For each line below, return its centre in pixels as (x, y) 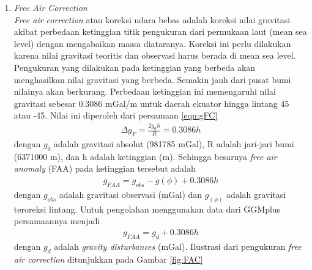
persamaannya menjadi (57, 221)
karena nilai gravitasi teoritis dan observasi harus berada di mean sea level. (155, 55)
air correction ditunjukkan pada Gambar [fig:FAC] (108, 259)
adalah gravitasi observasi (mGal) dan (131, 194)
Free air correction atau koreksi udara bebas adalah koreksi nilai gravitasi (152, 19)
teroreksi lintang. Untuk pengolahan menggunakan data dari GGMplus (147, 209)
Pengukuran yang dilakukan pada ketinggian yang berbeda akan (135, 67)
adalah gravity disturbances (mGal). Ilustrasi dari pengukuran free (178, 246)
